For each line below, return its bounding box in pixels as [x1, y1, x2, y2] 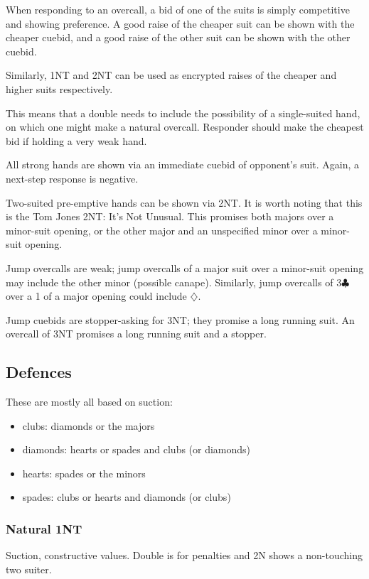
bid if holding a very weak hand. [6, 133, 147, 148]
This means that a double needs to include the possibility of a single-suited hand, [6, 105, 360, 120]
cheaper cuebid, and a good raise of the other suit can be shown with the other [6, 30, 351, 45]
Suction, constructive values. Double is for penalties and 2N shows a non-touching [6, 548, 363, 563]
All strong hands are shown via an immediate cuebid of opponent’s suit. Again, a [6, 157, 360, 172]
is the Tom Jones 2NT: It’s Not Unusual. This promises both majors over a [6, 209, 334, 224]
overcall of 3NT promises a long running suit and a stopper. [6, 326, 267, 341]
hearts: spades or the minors [22, 465, 146, 480]
